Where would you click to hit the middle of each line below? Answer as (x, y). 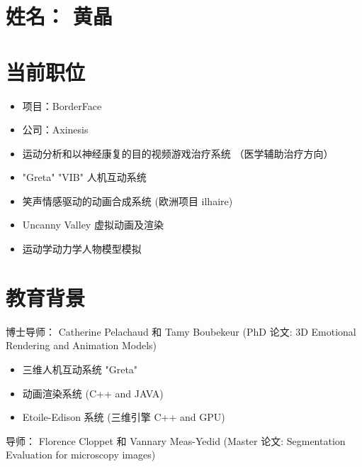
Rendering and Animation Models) (81, 345)
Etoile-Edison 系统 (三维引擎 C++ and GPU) (124, 417)
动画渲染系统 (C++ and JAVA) (93, 393)
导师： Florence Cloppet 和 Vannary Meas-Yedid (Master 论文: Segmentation (176, 440)
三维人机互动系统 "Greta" (80, 369)
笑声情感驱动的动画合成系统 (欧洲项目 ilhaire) (128, 200)
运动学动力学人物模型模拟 (82, 249)
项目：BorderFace (62, 105)
